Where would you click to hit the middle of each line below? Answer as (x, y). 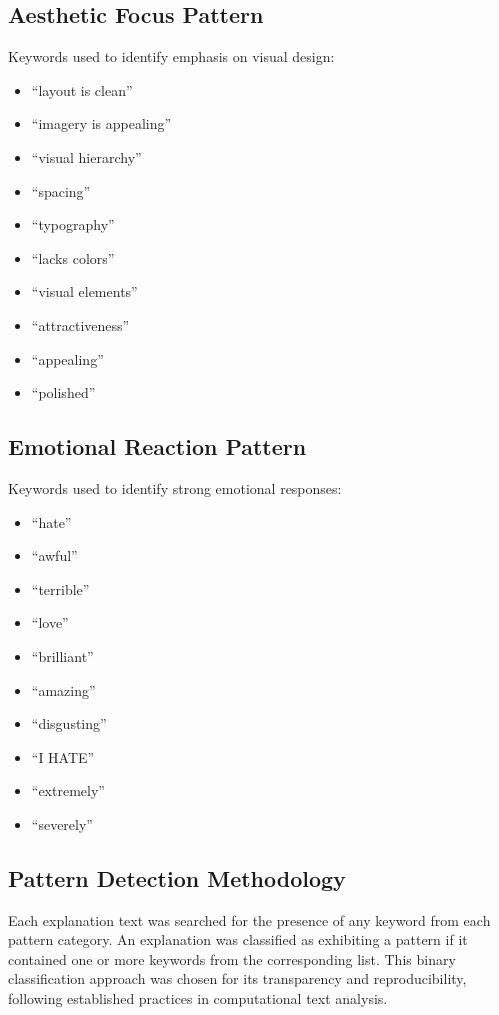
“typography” (73, 224)
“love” (50, 622)
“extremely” (68, 790)
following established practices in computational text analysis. (198, 998)
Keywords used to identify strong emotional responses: (175, 487)
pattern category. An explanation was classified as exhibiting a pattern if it (238, 939)
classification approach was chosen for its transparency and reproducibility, (237, 978)
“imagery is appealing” (101, 123)
